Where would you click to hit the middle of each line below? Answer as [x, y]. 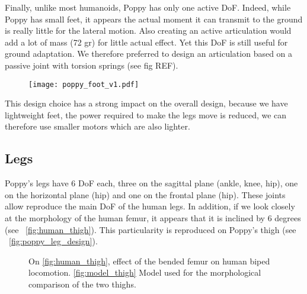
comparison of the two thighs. [82, 284]
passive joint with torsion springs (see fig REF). [92, 65]
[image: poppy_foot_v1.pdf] [84, 84]
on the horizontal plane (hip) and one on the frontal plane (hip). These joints [145, 194]
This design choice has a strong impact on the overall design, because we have [146, 103]
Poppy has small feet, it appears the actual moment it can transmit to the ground [154, 19]
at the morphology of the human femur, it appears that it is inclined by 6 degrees [153, 217]
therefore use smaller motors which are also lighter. [97, 126]
